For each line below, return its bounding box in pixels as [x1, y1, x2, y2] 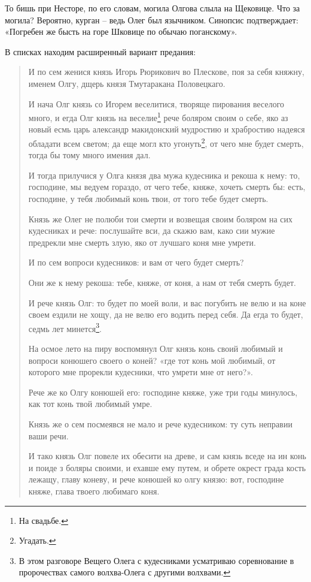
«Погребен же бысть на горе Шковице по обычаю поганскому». [5, 25, 237, 38]
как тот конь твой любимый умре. [28, 397, 153, 410]
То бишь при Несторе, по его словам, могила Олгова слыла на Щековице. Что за [5, 2, 300, 14]
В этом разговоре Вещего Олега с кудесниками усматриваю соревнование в [19, 554, 294, 566]
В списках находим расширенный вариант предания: [5, 45, 196, 58]
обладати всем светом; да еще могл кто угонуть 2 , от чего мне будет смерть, [28, 135, 304, 149]
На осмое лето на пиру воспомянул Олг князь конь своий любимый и [28, 342, 283, 355]
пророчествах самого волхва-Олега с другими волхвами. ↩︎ [19, 566, 231, 578]
